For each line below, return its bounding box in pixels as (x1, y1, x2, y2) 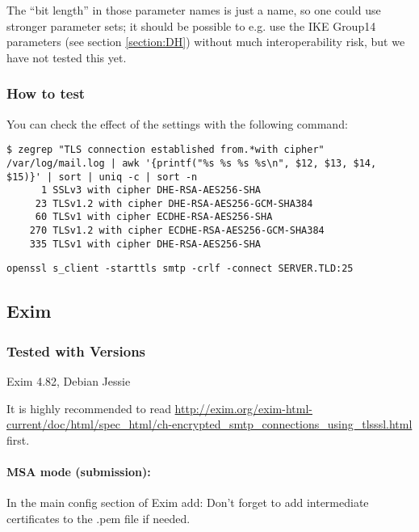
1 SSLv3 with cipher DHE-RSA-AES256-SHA (40, 184, 261, 196)
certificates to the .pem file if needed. (6, 509, 191, 526)
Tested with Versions (6, 340, 146, 361)
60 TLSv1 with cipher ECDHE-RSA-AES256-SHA (35, 211, 273, 223)
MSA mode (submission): (6, 463, 151, 480)
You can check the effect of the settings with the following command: (6, 115, 348, 132)
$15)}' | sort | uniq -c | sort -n (6, 171, 198, 183)
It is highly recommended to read (6, 399, 171, 416)
